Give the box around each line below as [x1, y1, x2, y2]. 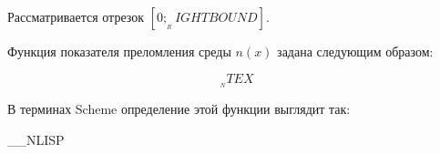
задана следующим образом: [277, 42, 434, 60]
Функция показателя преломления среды [7, 42, 231, 60]
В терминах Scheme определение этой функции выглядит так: [7, 99, 351, 118]
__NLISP [7, 130, 65, 149]
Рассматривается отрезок [7, 7, 145, 26]
